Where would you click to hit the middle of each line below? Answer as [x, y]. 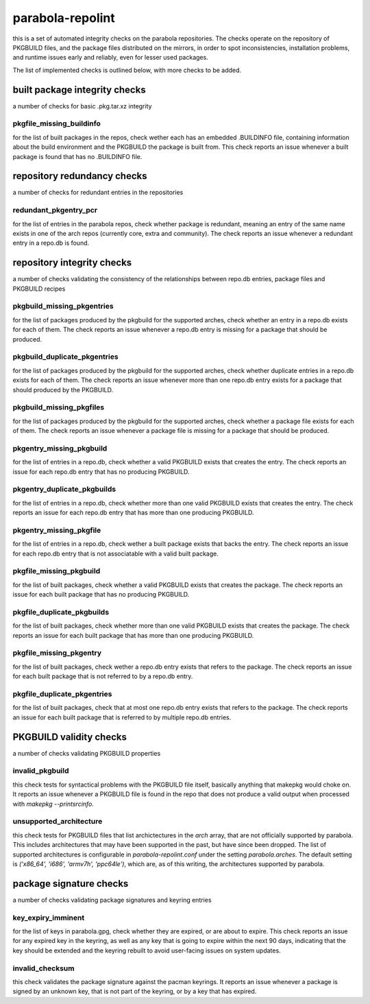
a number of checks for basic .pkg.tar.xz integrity [82, 106]
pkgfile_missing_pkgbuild [57, 571]
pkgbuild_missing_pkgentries [63, 307]
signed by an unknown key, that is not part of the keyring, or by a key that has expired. [135, 992]
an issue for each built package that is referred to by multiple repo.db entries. [122, 717]
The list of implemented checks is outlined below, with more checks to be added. [127, 70]
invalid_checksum [44, 968]
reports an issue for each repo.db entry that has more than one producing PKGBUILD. [133, 513]
